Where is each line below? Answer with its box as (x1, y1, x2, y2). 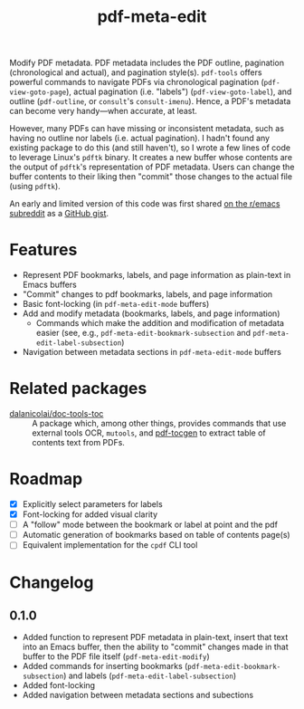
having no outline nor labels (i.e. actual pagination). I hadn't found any (9, 133, 270, 144)
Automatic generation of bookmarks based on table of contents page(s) (22, 530, 291, 541)
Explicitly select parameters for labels (22, 499, 163, 509)
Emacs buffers (22, 279, 77, 291)
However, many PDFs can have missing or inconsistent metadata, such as (9, 123, 285, 134)
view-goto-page (9, 88, 67, 97)
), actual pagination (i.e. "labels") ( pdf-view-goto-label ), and (66, 86, 292, 97)
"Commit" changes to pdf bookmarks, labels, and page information (22, 289, 273, 300)
